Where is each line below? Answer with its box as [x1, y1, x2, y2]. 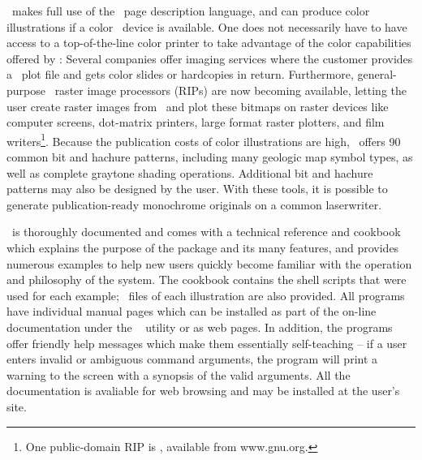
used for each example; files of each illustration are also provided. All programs [6, 286, 405, 303]
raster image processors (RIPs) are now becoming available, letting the [54, 81, 407, 98]
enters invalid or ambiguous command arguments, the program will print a [6, 350, 378, 368]
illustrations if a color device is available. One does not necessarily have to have [6, 18, 407, 35]
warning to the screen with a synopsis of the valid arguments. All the [6, 366, 351, 383]
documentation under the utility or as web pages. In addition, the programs [6, 318, 393, 335]
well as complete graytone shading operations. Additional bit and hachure [6, 164, 373, 181]
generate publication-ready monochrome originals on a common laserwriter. [6, 196, 382, 213]
